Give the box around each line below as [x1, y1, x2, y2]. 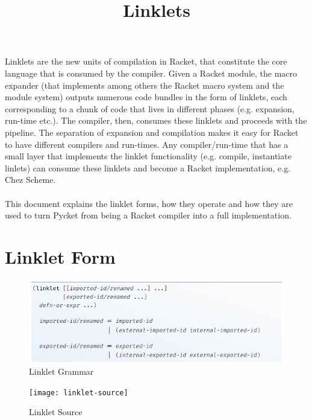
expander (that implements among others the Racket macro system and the [5, 78, 284, 91]
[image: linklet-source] [29, 388, 128, 397]
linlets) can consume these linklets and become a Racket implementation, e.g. [5, 161, 291, 174]
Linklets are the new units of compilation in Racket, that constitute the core [5, 55, 287, 68]
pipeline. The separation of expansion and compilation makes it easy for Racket [5, 126, 299, 138]
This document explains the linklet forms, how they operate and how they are [5, 197, 293, 209]
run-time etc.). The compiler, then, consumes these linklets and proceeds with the [5, 114, 307, 127]
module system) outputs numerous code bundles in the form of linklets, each [5, 91, 287, 103]
